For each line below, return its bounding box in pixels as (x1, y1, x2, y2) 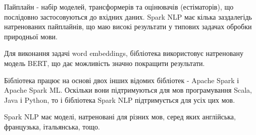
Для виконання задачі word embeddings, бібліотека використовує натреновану (4, 48, 243, 58)
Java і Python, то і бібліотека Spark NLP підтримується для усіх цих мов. (4, 94, 235, 105)
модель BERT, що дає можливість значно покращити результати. (4, 57, 205, 68)
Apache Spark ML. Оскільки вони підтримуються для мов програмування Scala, (4, 85, 252, 95)
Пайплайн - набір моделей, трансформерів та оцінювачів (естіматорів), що (4, 2, 234, 12)
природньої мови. (4, 31, 58, 41)
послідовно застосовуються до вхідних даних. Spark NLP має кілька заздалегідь (4, 11, 252, 22)
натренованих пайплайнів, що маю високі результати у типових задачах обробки (4, 21, 252, 32)
